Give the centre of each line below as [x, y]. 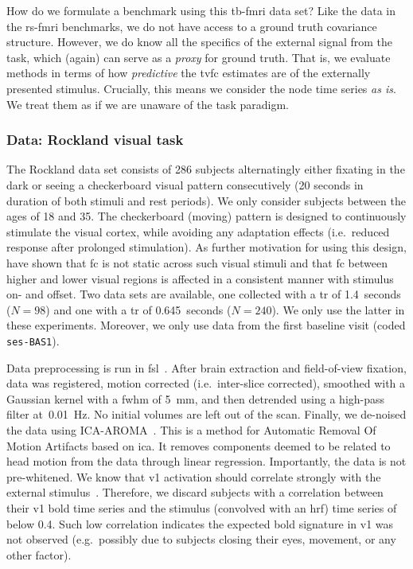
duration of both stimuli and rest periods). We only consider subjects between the [206, 200]
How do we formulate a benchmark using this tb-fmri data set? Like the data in [201, 10]
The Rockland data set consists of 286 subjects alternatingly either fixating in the [206, 169]
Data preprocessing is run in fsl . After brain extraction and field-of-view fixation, [206, 367]
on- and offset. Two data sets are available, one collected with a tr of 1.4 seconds [204, 294]
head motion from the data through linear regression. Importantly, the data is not [206, 461]
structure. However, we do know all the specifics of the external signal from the [200, 42]
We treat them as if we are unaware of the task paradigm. [148, 104]
